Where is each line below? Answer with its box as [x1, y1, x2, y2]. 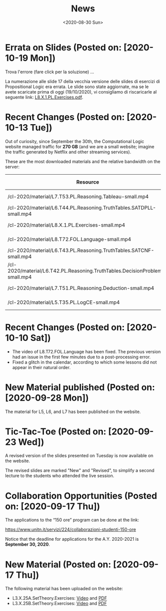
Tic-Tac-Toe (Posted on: [5, 426, 107, 437]
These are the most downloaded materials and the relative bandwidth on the [5, 158, 161, 164]
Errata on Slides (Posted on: [5, 42, 122, 53]
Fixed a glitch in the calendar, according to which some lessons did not [12, 359, 157, 365]
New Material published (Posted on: [5, 381, 155, 393]
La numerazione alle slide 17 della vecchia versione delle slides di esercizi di [5, 78, 160, 84]
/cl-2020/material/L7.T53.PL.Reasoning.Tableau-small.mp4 [7, 193, 149, 200]
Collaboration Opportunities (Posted [5, 490, 157, 501]
